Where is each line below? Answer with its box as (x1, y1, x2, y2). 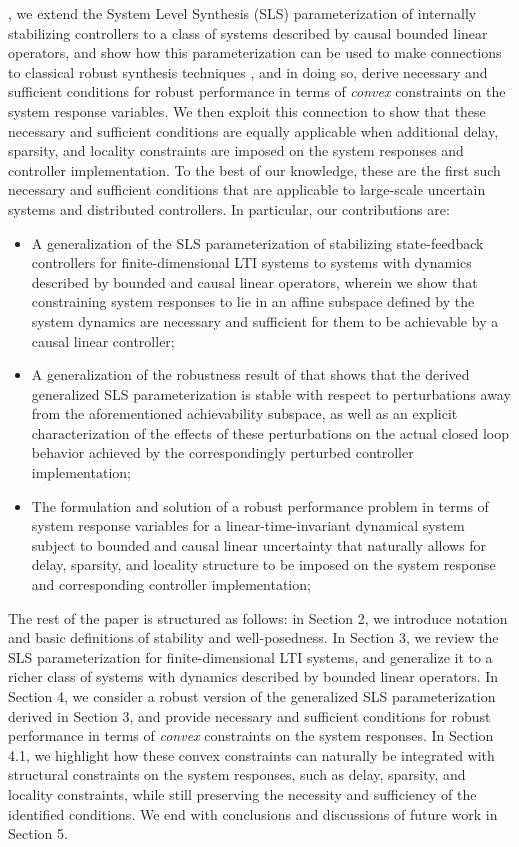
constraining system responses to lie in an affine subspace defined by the (31, 291, 475, 312)
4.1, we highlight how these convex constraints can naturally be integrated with (8, 744, 495, 765)
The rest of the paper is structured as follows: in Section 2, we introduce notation (8, 607, 508, 628)
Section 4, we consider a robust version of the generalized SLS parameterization (8, 686, 496, 706)
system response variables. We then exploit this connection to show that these (8, 100, 486, 121)
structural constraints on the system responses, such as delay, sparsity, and (8, 764, 466, 785)
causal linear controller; (31, 330, 175, 351)
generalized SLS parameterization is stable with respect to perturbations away (31, 383, 511, 404)
